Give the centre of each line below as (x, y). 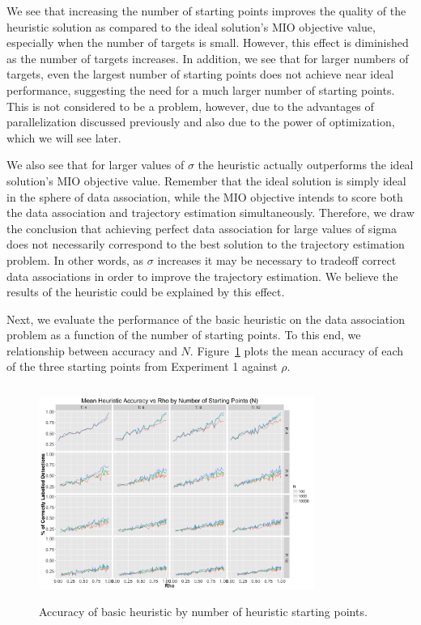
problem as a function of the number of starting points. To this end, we (184, 335)
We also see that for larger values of (96, 165)
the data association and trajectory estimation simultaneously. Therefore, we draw (210, 213)
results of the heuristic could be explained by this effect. (146, 292)
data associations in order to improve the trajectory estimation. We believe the (202, 276)
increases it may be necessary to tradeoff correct (277, 259)
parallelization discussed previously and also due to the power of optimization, (201, 122)
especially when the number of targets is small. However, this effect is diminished (208, 43)
